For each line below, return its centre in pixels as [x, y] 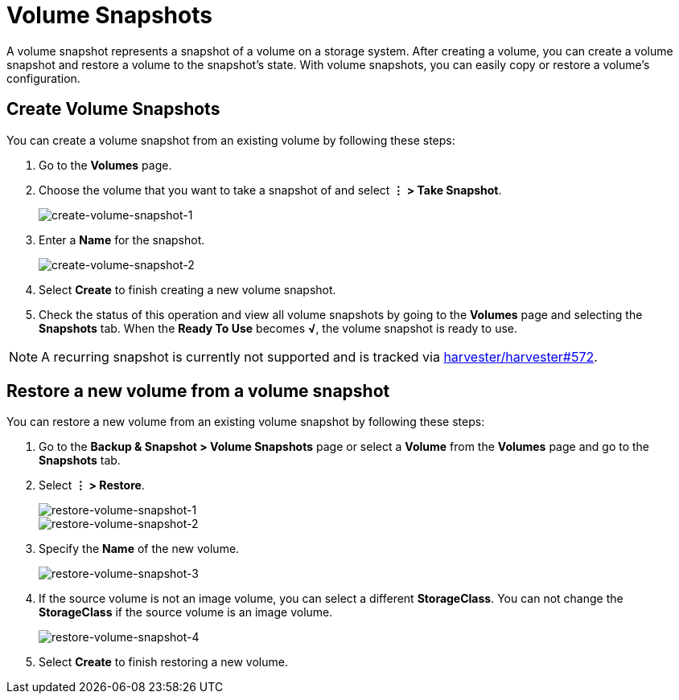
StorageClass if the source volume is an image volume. [186, 612]
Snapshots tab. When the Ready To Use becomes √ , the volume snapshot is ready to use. [278, 328]
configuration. [43, 78]
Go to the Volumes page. [105, 165]
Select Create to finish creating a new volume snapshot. [187, 289]
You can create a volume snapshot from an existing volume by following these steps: [231, 140]
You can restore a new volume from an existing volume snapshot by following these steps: [246, 422]
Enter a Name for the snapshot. [122, 239]
